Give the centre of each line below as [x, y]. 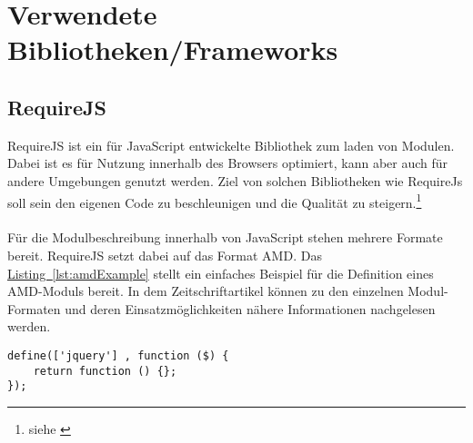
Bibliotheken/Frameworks [173, 49]
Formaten [34, 308]
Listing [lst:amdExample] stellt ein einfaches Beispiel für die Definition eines [221, 273]
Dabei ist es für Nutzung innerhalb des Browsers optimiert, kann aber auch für [228, 163]
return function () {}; [105, 371]
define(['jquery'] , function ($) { [118, 355]
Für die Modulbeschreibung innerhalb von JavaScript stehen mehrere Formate [225, 237]
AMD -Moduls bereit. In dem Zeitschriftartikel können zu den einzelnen [206, 291]
